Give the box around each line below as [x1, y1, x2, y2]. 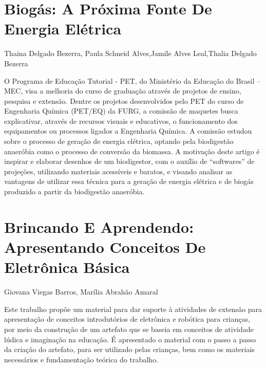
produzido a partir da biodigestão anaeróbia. [4, 186, 145, 197]
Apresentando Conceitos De [4, 236, 206, 257]
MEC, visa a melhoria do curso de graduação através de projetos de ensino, [4, 85, 241, 96]
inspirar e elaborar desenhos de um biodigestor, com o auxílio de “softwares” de [4, 156, 255, 167]
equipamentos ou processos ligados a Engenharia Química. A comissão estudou [4, 125, 252, 136]
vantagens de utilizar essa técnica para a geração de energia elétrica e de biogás [4, 176, 254, 187]
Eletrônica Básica [4, 256, 130, 278]
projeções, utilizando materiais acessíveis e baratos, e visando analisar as [4, 165, 233, 176]
